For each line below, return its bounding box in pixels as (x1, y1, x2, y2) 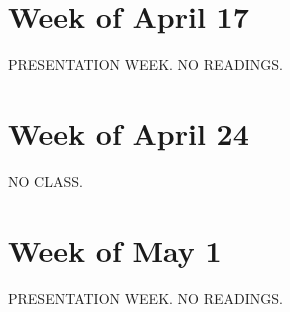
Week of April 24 (8, 112, 249, 153)
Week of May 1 (8, 229, 222, 270)
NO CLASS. (8, 170, 83, 191)
